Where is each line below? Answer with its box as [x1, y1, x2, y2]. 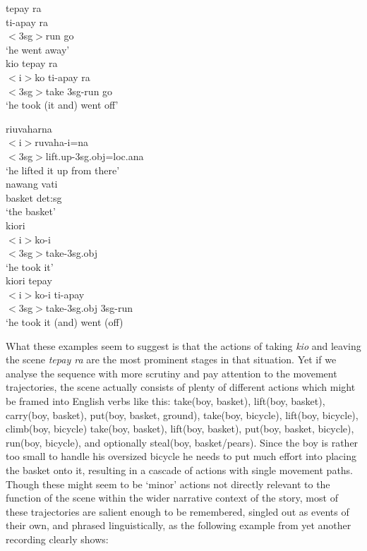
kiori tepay [6, 273, 52, 288]
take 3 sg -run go [45, 83, 113, 98]
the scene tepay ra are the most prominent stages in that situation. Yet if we [6, 352, 337, 367]
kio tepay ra [6, 56, 58, 71]
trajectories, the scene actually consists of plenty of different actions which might [6, 380, 356, 394]
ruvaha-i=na [35, 135, 89, 150]
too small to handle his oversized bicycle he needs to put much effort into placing [6, 449, 356, 464]
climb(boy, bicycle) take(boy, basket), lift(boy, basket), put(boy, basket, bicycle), [6, 421, 354, 436]
